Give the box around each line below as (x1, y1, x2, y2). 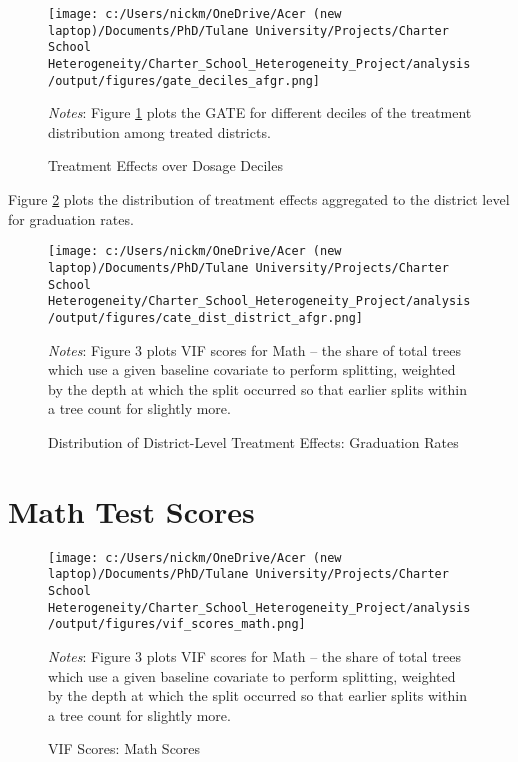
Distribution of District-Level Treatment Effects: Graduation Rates (48, 431, 459, 452)
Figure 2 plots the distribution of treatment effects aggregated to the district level (8, 189, 510, 210)
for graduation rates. (8, 208, 134, 229)
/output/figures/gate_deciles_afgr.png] (48, 73, 321, 88)
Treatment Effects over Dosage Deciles (48, 155, 283, 176)
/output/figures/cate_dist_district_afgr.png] (48, 310, 363, 325)
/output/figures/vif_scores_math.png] (48, 617, 306, 632)
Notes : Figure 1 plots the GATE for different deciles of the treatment (48, 102, 472, 123)
